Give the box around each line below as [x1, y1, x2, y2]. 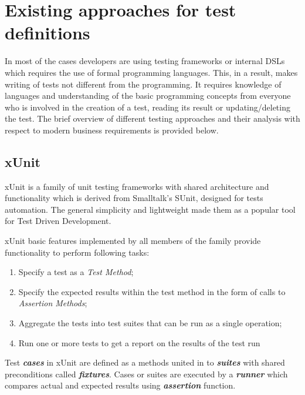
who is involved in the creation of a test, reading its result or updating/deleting [5, 101, 290, 113]
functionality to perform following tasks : [5, 246, 150, 258]
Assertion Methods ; [18, 297, 87, 309]
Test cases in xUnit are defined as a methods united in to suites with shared [5, 356, 285, 369]
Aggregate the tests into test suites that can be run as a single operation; [18, 317, 282, 329]
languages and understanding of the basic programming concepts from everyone [5, 89, 291, 102]
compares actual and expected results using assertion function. [5, 379, 236, 391]
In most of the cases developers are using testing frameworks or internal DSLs [5, 55, 285, 67]
